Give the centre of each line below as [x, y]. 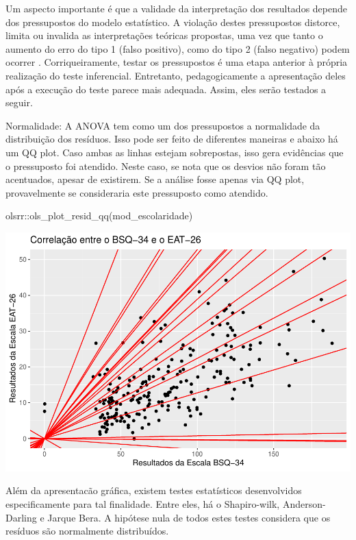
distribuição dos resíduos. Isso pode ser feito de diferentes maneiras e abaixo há [172, 139]
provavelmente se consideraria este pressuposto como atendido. [137, 192]
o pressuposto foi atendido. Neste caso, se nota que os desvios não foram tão [166, 165]
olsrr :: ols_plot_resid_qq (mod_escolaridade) [99, 216]
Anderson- [304, 504]
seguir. [19, 102]
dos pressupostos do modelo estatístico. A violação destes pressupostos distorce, [173, 22]
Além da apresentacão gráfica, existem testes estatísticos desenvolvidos [154, 490]
